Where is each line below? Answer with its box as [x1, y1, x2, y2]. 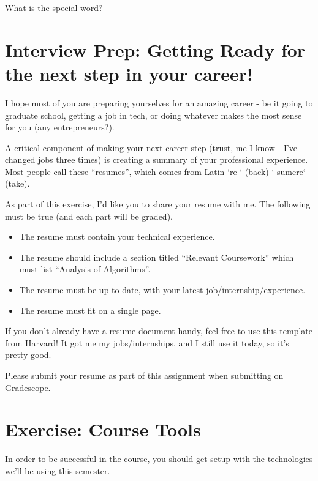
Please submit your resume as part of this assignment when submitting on [5, 369, 284, 381]
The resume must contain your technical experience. [19, 230, 215, 243]
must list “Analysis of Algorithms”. [19, 263, 151, 275]
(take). [5, 177, 30, 190]
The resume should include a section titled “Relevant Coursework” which [19, 250, 294, 263]
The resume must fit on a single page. [19, 304, 161, 316]
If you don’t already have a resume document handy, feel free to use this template [5, 324, 313, 337]
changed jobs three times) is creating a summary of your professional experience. [5, 153, 308, 166]
